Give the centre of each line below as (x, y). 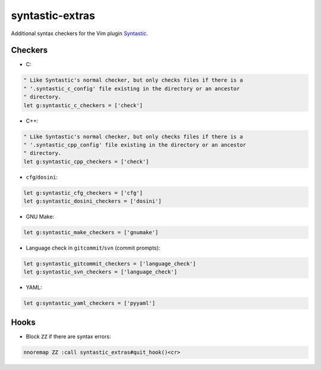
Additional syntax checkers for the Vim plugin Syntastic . (80, 33)
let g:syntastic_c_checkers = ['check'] (83, 105)
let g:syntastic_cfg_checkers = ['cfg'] (83, 193)
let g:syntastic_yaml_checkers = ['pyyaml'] (89, 303)
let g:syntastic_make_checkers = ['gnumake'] (91, 233)
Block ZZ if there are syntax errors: (68, 336)
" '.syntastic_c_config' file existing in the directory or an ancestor (132, 88)
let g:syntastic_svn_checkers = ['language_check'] (100, 272)
